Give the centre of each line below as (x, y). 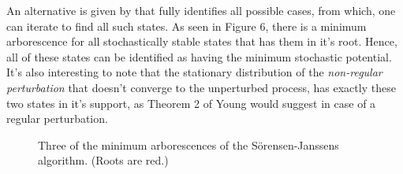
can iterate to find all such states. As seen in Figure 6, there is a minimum (187, 26)
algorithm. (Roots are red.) (103, 160)
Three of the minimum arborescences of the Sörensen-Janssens (188, 144)
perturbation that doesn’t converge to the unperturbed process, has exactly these (201, 87)
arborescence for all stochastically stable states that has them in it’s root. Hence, (202, 41)
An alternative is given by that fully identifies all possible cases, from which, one (201, 10)
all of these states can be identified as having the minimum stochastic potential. (199, 56)
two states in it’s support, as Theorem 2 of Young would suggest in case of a (191, 103)
